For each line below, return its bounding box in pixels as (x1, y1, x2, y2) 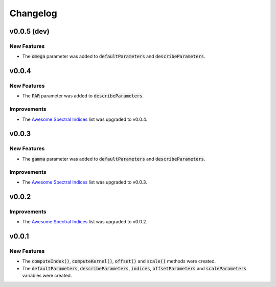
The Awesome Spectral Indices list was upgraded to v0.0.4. (22, 116, 148, 122)
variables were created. (22, 273, 72, 278)
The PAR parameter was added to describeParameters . (22, 93, 144, 99)
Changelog (9, 8, 57, 19)
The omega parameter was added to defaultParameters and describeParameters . (22, 54, 205, 60)
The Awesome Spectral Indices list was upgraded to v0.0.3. (22, 179, 148, 185)
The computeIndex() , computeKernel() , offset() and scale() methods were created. (22, 258, 216, 265)
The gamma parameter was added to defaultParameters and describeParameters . (22, 155, 205, 162)
